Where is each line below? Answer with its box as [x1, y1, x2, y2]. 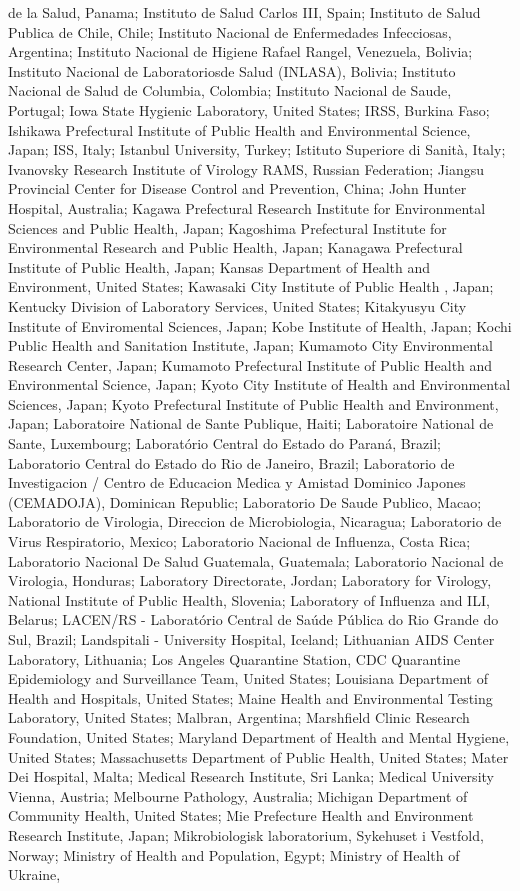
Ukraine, [8, 864, 61, 885]
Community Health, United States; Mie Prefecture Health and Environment [8, 805, 474, 826]
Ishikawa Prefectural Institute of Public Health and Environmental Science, [8, 119, 471, 140]
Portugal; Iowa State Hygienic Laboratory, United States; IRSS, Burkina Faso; [8, 99, 490, 120]
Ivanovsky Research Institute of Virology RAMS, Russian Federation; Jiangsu [8, 158, 485, 179]
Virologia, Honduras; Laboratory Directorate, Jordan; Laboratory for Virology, [8, 570, 492, 591]
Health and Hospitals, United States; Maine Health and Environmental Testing [8, 687, 493, 708]
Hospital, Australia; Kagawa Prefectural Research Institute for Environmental [8, 197, 486, 218]
